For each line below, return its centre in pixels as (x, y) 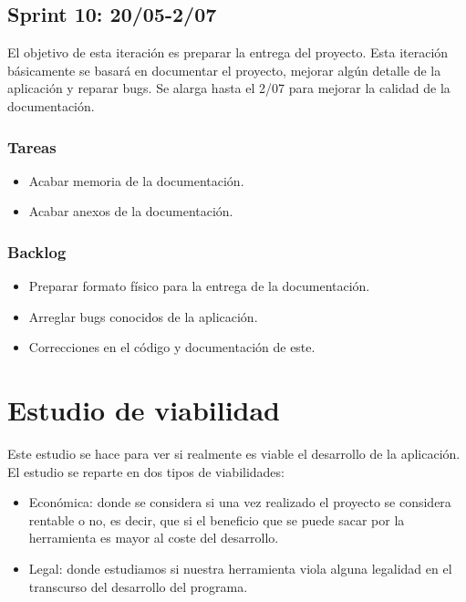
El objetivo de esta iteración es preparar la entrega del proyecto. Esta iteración (228, 52)
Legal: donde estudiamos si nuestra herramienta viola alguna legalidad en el (240, 569)
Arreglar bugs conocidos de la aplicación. (143, 316)
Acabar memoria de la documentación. (136, 180)
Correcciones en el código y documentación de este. (172, 347)
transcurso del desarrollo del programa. (138, 586)
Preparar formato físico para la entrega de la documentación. (199, 286)
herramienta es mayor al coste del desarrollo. (154, 538)
